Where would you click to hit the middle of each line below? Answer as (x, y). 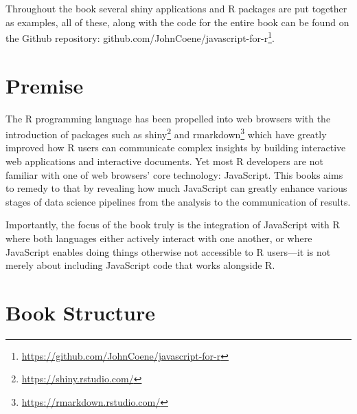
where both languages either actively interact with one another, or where (159, 238)
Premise (45, 85)
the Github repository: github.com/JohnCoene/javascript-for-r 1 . (140, 37)
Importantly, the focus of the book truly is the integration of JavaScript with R (173, 225)
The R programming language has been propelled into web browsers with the (168, 118)
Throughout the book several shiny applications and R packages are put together (176, 8)
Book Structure (81, 312)
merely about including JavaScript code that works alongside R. (140, 265)
